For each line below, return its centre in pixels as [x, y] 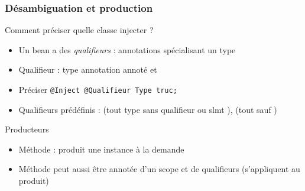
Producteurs [27, 129]
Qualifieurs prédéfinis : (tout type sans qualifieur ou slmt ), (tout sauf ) [148, 109]
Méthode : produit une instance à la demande [101, 149]
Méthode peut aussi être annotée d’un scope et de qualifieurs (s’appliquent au [159, 169]
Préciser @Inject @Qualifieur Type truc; [98, 89]
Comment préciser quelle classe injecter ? [79, 30]
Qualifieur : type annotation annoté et [88, 69]
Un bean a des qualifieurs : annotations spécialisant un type [127, 49]
